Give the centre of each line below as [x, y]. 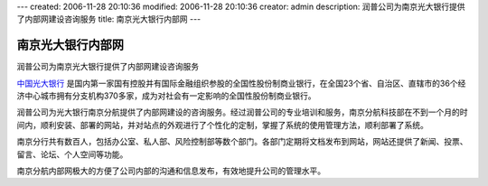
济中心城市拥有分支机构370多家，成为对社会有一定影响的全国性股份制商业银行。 [166, 96]
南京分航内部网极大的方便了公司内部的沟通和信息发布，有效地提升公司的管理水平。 [171, 171]
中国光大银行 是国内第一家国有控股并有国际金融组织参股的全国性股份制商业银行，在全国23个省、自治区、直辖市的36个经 [241, 83]
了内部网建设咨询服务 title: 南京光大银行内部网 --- [109, 19]
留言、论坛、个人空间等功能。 [72, 154]
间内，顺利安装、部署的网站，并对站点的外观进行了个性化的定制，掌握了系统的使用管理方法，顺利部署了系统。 [222, 125]
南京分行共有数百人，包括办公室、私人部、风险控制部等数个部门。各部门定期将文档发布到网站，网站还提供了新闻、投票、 [242, 142]
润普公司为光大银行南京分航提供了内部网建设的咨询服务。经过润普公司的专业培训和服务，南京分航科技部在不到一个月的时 [242, 112]
